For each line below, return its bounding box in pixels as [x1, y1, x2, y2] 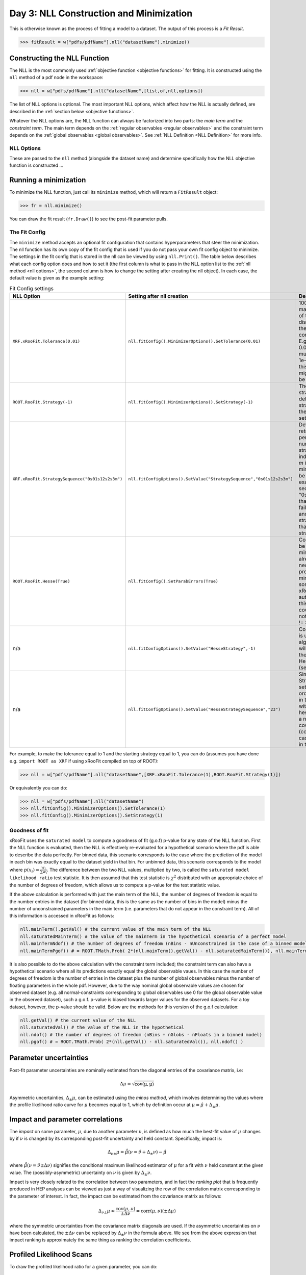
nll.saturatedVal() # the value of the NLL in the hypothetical [20, 1025, 185, 1030]
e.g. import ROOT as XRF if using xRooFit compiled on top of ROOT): [9, 758, 159, 764]
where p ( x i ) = [9, 866, 40, 874]
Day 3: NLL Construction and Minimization [9, 8, 193, 19]
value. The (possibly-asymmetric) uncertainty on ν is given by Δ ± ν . [9, 1169, 152, 1177]
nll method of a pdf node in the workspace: [9, 74, 104, 81]
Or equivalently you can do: [9, 784, 68, 790]
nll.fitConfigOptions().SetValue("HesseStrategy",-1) [128, 646, 256, 651]
